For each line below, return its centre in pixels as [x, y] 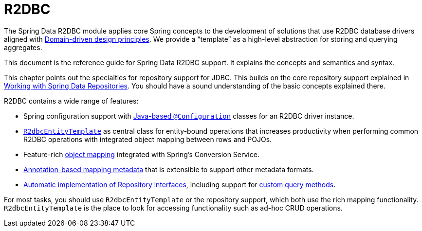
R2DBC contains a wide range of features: [71, 101]
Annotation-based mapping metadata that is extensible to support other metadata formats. [169, 169]
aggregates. [23, 47]
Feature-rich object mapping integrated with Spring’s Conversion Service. [141, 154]
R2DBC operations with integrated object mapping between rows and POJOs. [148, 139]
